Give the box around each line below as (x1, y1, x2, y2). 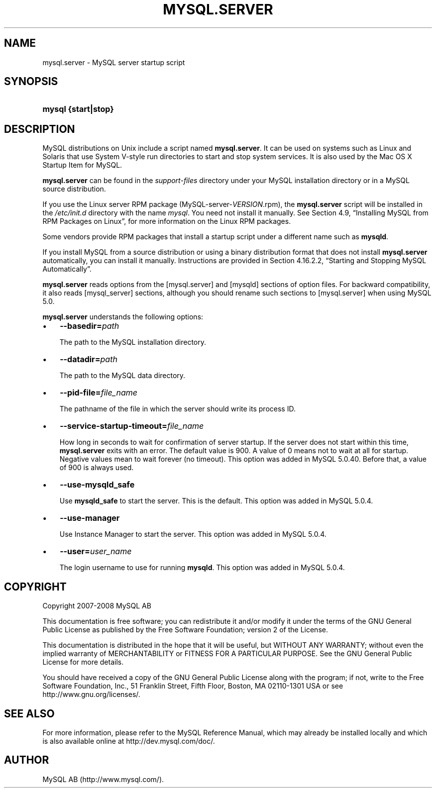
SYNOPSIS (4, 75, 58, 88)
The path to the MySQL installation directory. (59, 338, 206, 347)
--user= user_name (60, 546, 132, 557)
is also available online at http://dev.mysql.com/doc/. (42, 736, 215, 745)
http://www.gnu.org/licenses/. (42, 690, 140, 699)
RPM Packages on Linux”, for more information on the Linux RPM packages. (42, 217, 291, 226)
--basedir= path (60, 321, 119, 331)
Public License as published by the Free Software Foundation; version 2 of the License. (42, 625, 328, 634)
